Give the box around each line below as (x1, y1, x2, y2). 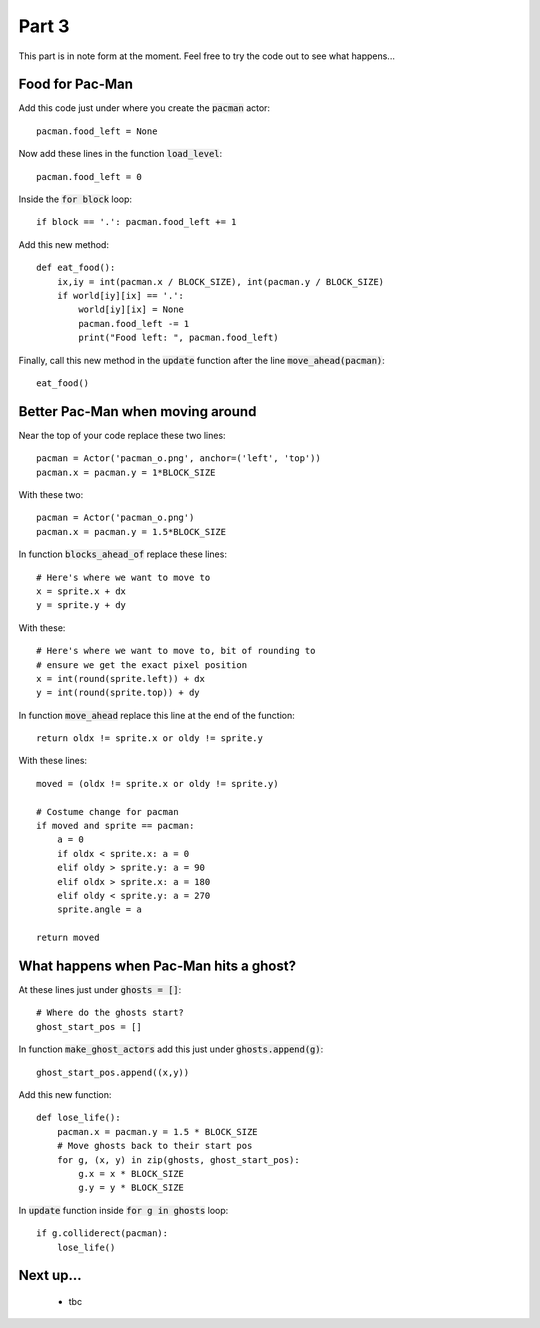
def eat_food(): (36, 262, 116, 274)
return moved (36, 932, 100, 944)
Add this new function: (18, 1089, 112, 1101)
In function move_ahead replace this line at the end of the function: (18, 709, 295, 721)
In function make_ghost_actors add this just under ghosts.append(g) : (18, 1043, 324, 1055)
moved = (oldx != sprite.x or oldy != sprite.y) (36, 778, 279, 789)
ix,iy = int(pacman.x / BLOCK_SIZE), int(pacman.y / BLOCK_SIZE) (56, 276, 385, 287)
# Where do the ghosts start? (36, 1007, 185, 1019)
